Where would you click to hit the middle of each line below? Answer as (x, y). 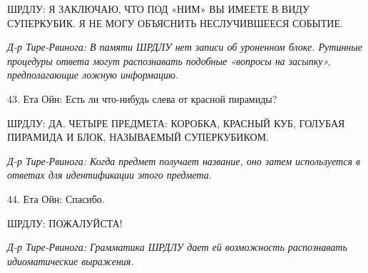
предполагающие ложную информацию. (93, 75)
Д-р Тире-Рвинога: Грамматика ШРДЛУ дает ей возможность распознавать (177, 247)
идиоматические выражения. (71, 260)
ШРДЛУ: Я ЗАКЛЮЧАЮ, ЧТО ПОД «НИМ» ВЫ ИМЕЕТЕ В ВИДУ (158, 9)
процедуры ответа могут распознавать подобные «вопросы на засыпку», (169, 60)
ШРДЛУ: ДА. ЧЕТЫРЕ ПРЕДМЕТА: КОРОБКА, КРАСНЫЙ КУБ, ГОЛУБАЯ (176, 123)
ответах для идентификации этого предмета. (110, 175)
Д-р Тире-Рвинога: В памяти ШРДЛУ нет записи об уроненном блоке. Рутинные (185, 47)
